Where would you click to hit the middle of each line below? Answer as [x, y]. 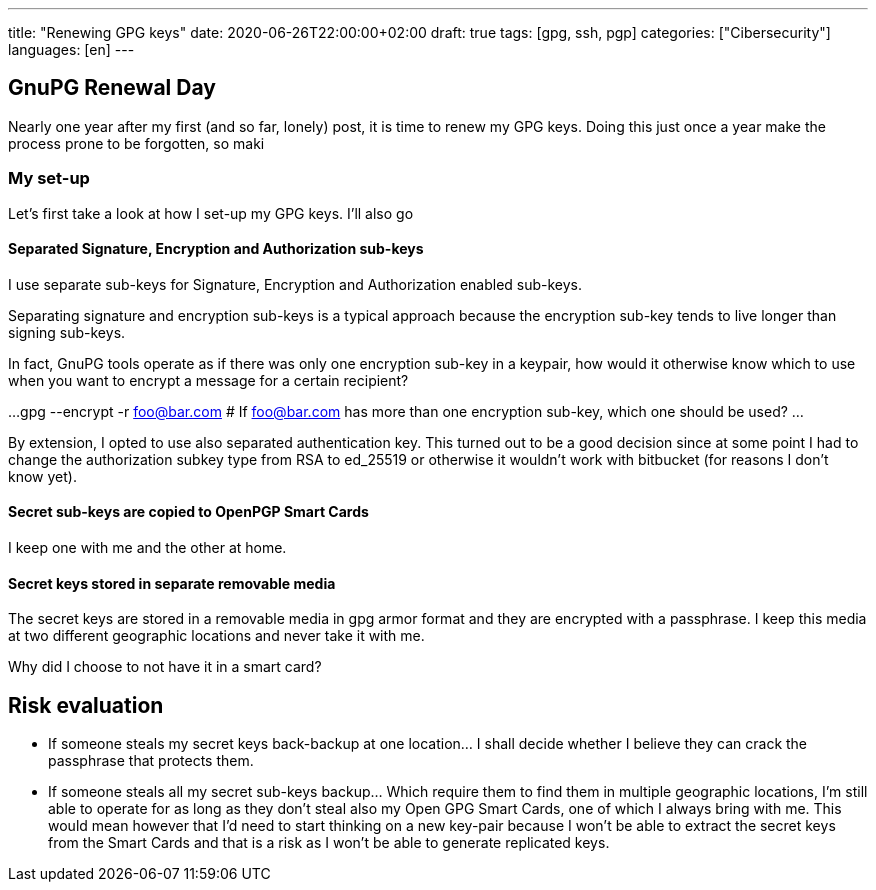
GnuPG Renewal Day [112, 88]
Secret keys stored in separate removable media [172, 583]
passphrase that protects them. [151, 761]
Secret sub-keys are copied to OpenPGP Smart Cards [188, 512]
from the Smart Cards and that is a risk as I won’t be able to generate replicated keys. [329, 843]
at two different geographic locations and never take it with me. [216, 636]
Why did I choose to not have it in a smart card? [165, 667]
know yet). [42, 476]
